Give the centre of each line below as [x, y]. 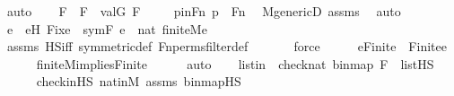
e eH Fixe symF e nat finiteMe [107, 28]
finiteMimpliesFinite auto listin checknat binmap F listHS [235, 63]
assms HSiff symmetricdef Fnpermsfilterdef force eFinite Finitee [227, 46]
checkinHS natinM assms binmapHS [139, 81]
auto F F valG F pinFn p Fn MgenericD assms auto [204, 11]
